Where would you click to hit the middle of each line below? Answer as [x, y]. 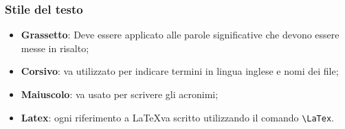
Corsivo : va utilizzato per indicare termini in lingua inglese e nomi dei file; [180, 71]
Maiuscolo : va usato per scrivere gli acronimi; [120, 94]
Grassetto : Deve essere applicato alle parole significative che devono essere [180, 35]
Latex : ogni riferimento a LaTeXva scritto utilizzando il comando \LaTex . [177, 117]
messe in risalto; [55, 48]
